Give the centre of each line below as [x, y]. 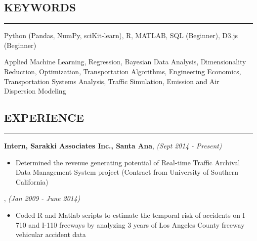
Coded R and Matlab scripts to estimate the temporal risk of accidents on [128, 215]
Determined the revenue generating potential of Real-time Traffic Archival [128, 162]
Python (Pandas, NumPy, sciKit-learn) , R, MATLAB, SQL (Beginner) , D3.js [121, 35]
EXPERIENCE [44, 118]
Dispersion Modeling [35, 91]
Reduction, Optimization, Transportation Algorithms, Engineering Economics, [123, 71]
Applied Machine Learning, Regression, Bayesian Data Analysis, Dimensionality [125, 62]
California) [32, 181]
